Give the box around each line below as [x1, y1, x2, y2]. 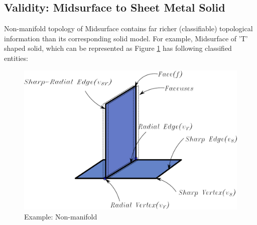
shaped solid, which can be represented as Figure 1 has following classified [4, 43, 232, 53]
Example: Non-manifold [24, 211, 97, 221]
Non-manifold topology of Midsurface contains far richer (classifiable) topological [4, 23, 253, 34]
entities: [4, 52, 28, 63]
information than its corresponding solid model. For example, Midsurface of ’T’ [4, 33, 248, 43]
